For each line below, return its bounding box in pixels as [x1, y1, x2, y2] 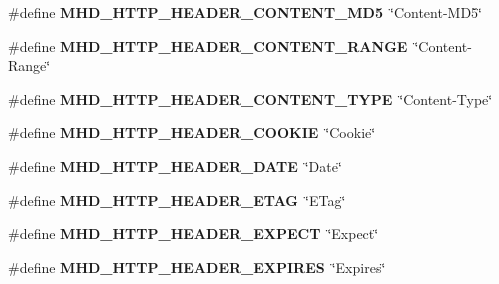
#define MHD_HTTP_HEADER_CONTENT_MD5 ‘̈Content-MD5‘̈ [8, 2, 482, 22]
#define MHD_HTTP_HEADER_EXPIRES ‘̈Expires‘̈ [8, 256, 386, 277]
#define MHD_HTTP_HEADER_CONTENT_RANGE [8, 35, 408, 56]
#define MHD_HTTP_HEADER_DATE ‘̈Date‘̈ [8, 155, 342, 176]
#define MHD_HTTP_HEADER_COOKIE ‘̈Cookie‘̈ [8, 122, 376, 143]
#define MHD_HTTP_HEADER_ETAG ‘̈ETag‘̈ [8, 189, 346, 210]
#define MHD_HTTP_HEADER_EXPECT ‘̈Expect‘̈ [8, 223, 379, 244]
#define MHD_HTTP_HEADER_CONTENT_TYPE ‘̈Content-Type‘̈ [8, 88, 493, 109]
